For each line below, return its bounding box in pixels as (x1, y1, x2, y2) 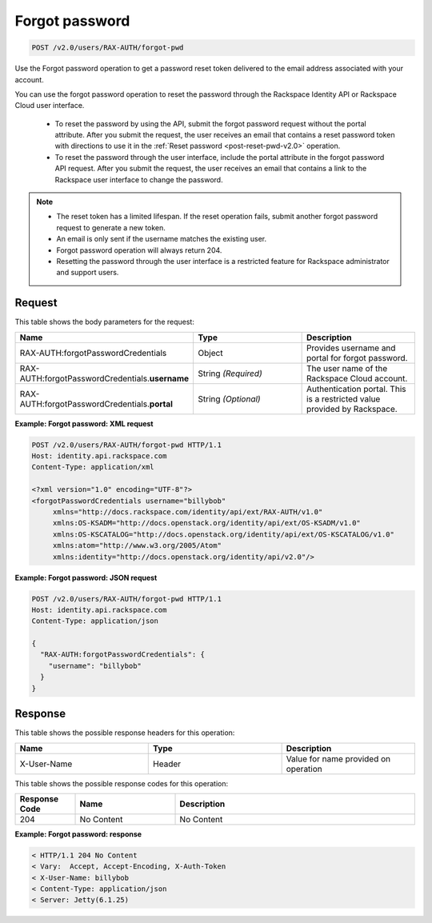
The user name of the (306, 362, 388, 374)
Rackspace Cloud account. (306, 373, 408, 384)
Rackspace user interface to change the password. (54, 174, 223, 184)
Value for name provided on (286, 753, 391, 764)
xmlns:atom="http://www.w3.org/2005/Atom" (52, 541, 222, 550)
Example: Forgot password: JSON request (14, 573, 158, 582)
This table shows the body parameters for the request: (14, 317, 195, 327)
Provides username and (306, 342, 396, 354)
